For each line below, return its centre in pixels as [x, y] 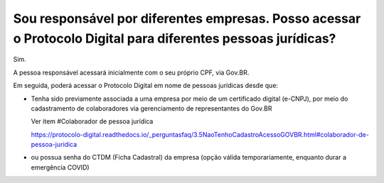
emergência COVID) [60, 167]
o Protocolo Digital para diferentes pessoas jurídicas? [175, 38]
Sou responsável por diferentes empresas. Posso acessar [187, 18]
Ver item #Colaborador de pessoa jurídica [92, 121]
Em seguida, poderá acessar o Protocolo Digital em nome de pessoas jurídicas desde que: [146, 86]
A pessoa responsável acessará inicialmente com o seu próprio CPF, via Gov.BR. [131, 72]
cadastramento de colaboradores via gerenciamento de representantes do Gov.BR [152, 108]
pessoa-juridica [54, 145]
